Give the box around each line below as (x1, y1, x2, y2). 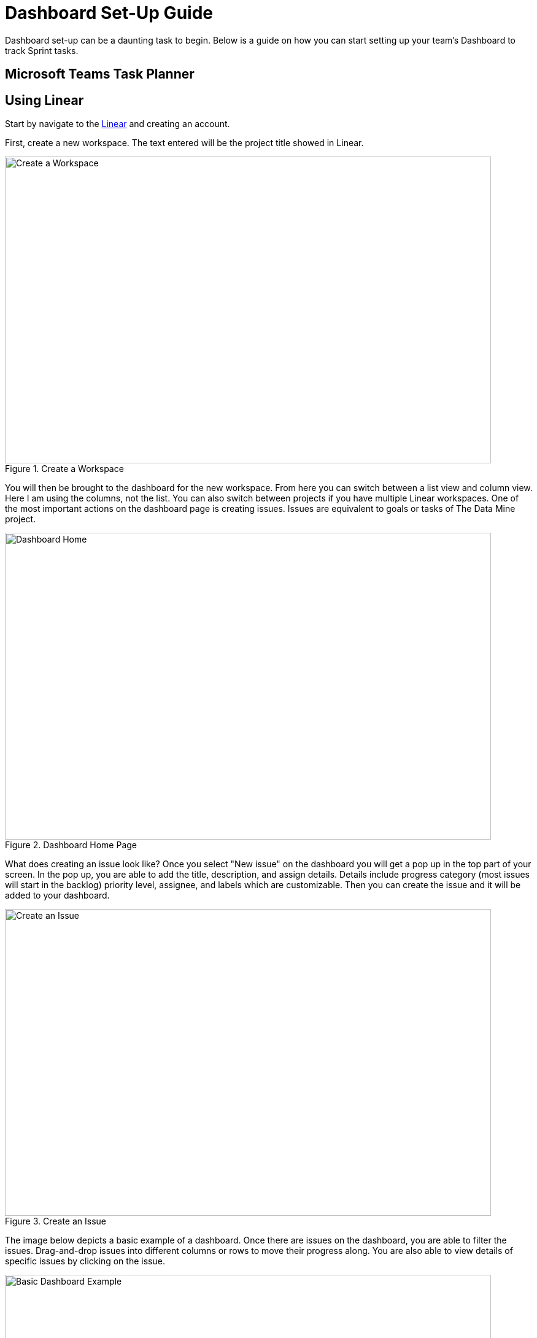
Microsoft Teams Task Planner (5, 66, 195, 82)
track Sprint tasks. (5, 45, 79, 56)
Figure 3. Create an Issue (5, 1216, 106, 1227)
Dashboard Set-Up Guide (5, 2, 213, 23)
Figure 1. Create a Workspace (5, 463, 124, 474)
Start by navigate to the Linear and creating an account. (5, 118, 230, 130)
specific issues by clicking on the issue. (5, 1256, 165, 1267)
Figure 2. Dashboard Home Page (5, 840, 137, 851)
